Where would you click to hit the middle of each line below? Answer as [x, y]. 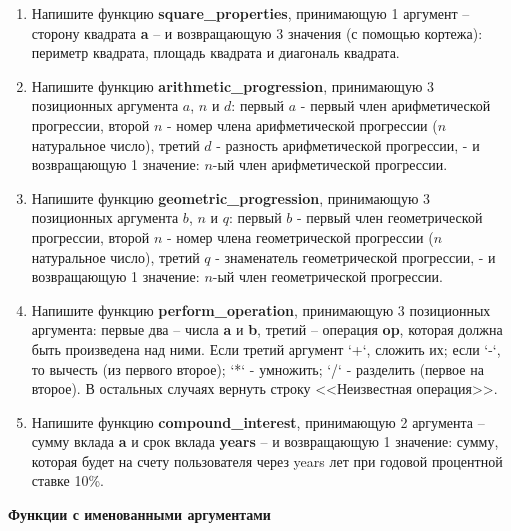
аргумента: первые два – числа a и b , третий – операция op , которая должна [267, 329]
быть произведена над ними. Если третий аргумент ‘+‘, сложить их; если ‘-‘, [266, 348]
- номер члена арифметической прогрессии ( [302, 124]
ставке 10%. [68, 480]
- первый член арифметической [395, 105]
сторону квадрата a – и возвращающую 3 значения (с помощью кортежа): [257, 32]
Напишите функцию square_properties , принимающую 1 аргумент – [250, 13]
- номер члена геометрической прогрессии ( [300, 236]
